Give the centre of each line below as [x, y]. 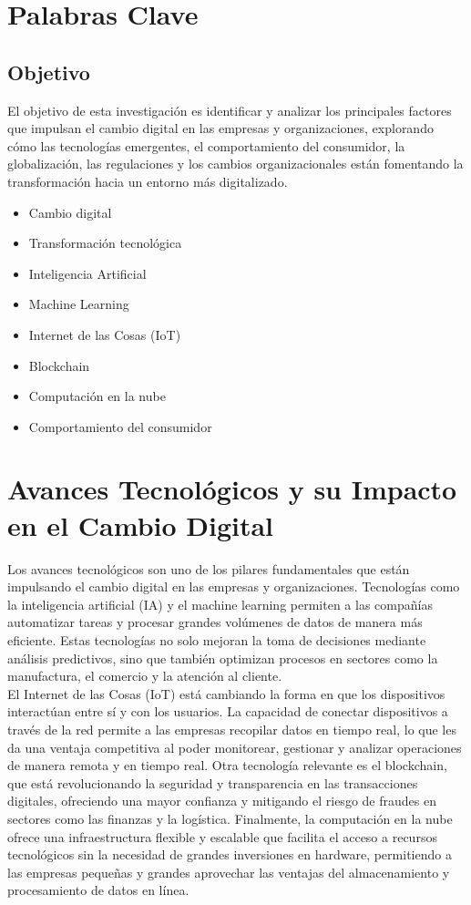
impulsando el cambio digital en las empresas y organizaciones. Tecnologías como [234, 586]
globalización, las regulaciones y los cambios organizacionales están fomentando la [235, 164]
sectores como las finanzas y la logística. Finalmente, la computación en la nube [230, 818]
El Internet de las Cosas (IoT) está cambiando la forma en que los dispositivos [226, 693]
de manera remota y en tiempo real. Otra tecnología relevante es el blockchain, [227, 765]
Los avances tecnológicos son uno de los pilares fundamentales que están [209, 568]
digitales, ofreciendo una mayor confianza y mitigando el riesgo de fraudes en [222, 801]
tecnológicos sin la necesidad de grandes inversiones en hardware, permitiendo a [230, 854]
